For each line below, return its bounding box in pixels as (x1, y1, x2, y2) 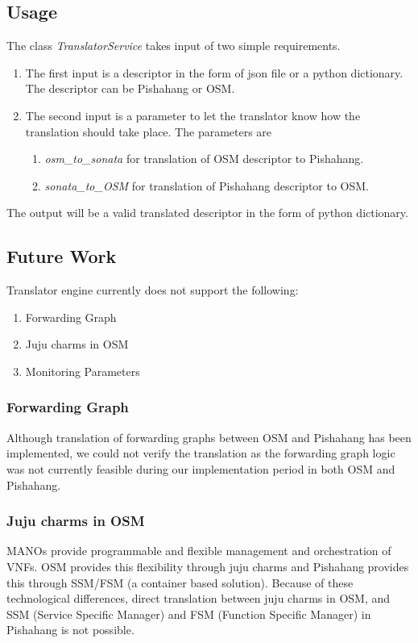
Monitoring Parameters (25, 362, 140, 379)
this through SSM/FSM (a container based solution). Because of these (6, 574, 354, 591)
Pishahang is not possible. (6, 621, 135, 638)
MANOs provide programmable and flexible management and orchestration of (6, 542, 391, 559)
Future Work (6, 244, 117, 269)
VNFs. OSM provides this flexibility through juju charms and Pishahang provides (6, 557, 409, 574)
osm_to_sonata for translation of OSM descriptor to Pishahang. (44, 150, 364, 167)
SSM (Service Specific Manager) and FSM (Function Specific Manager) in (6, 605, 371, 622)
